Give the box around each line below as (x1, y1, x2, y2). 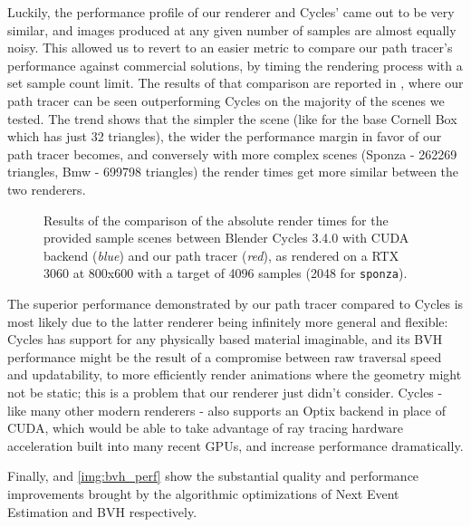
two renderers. (7, 179, 86, 198)
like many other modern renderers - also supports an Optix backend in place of (7, 400, 446, 419)
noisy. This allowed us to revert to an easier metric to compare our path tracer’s (7, 38, 453, 57)
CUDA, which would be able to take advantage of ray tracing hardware (7, 418, 404, 437)
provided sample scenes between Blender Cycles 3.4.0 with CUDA (43, 228, 409, 247)
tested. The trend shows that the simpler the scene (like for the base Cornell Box (7, 109, 457, 128)
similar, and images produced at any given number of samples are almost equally (7, 20, 457, 39)
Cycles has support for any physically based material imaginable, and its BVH (7, 330, 443, 349)
